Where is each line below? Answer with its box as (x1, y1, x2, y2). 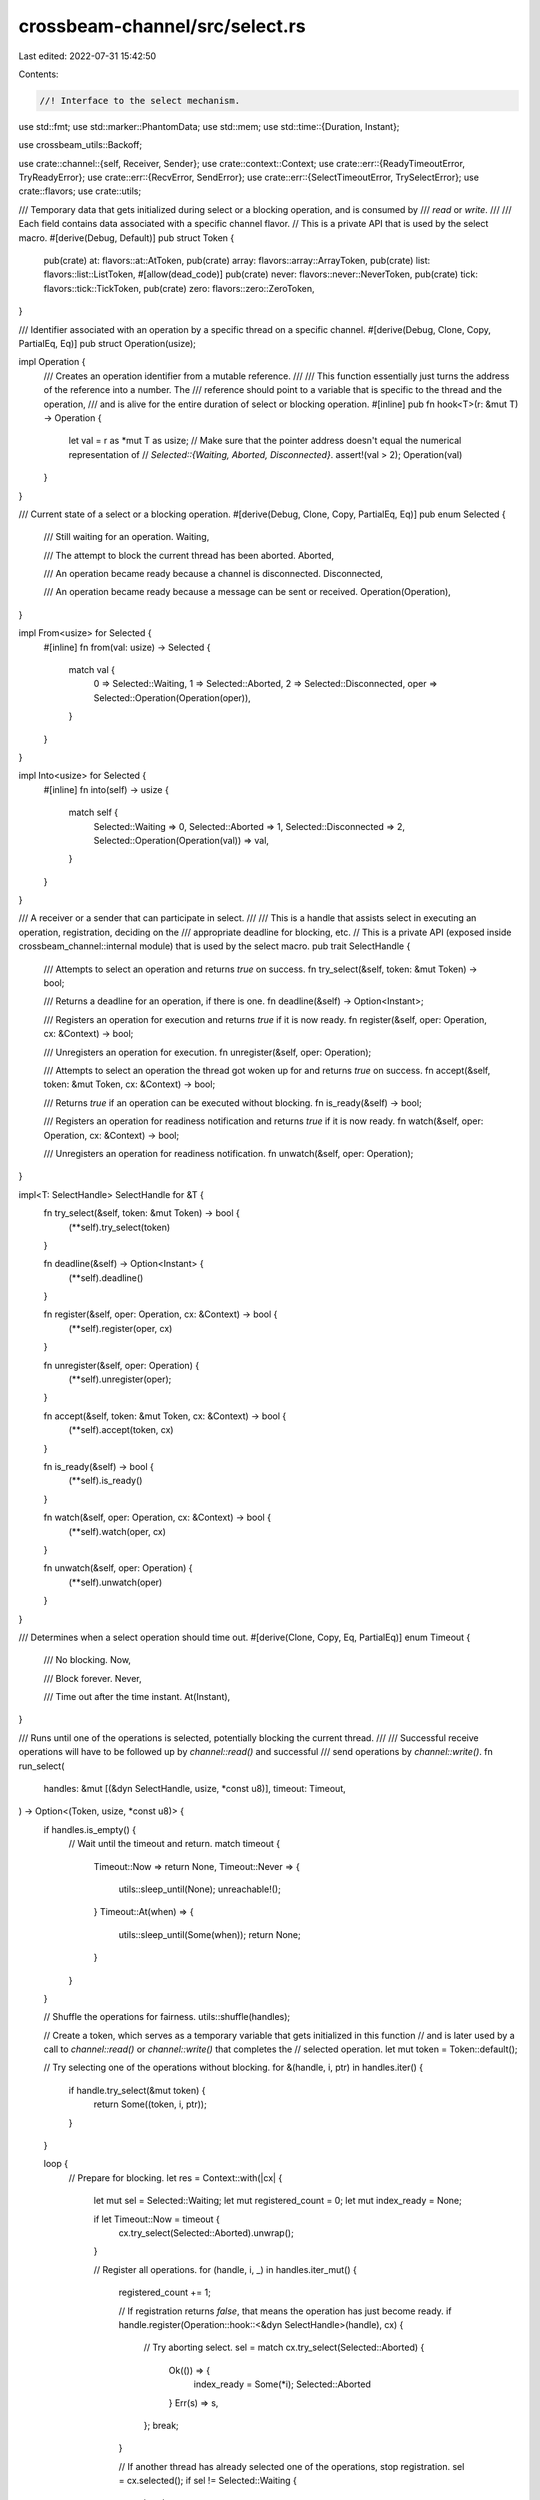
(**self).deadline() (68, 1271, 144, 1284)
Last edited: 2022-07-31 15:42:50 (18, 50, 157, 62)
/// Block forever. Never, (43, 1672, 142, 1684)
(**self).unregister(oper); (68, 1373, 172, 1385)
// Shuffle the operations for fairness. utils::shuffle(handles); (43, 2011, 291, 2023)
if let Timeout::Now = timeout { (93, 2213, 220, 2225)
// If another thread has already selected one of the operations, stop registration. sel (118, 2460, 465, 2472)
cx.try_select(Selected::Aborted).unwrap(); (118, 2227, 294, 2239)
